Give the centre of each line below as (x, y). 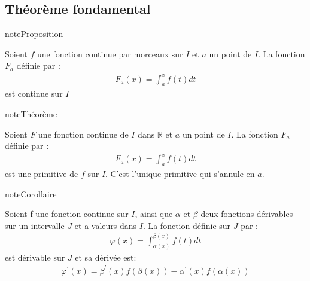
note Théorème (31, 113)
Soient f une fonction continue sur (67, 214)
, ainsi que (154, 214)
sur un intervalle (35, 225)
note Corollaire (31, 193)
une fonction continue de (83, 134)
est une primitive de (42, 174)
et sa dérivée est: (106, 257)
